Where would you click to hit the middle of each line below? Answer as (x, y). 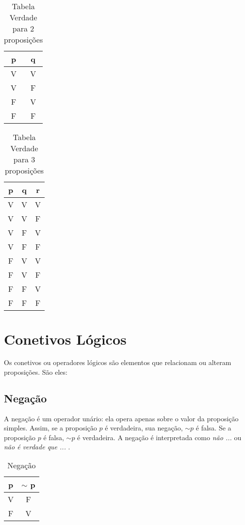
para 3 (24, 159)
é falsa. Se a (213, 428)
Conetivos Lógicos (65, 339)
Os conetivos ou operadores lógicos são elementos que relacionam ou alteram (118, 362)
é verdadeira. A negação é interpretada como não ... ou (159, 437)
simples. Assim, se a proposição (50, 428)
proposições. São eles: (36, 372)
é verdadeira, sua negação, (144, 428)
